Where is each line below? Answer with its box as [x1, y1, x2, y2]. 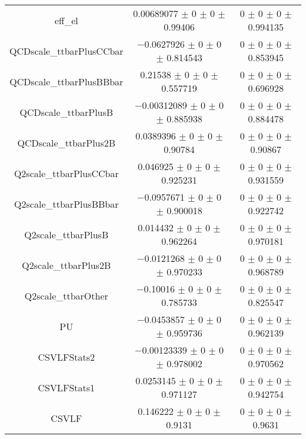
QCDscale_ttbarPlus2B [17, 135, 116, 149]
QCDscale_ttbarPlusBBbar [9, 74, 124, 88]
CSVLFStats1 [38, 380, 95, 394]
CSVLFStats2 [38, 350, 95, 364]
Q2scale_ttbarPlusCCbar [14, 166, 119, 180]
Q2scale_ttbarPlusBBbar [14, 197, 119, 211]
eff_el [54, 13, 78, 27]
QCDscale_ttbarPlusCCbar [9, 44, 124, 58]
